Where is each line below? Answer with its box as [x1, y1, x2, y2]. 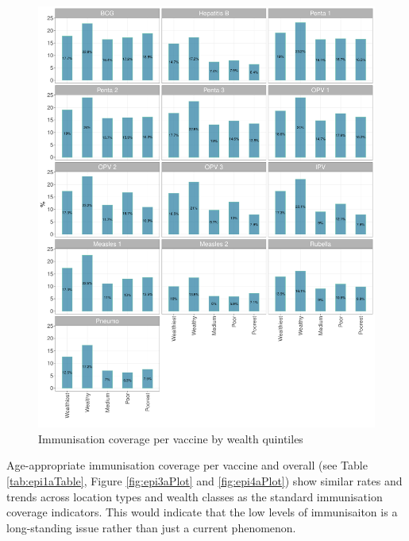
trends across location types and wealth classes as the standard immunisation [6, 488, 383, 504]
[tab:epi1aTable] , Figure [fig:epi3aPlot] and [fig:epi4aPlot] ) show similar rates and [6, 472, 403, 489]
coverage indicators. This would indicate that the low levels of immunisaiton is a [6, 504, 398, 520]
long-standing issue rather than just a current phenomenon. [6, 519, 296, 535]
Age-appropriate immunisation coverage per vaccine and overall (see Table [6, 457, 368, 473]
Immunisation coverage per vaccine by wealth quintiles [38, 430, 303, 446]
